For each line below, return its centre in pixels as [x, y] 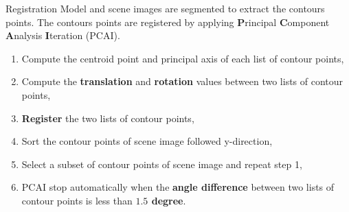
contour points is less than [77, 200]
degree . [169, 200]
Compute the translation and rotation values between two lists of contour [182, 81]
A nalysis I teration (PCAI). [63, 35]
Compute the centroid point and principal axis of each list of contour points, [183, 58]
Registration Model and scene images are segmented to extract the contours [165, 8]
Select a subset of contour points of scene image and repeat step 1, [162, 164]
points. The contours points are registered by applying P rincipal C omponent [168, 22]
